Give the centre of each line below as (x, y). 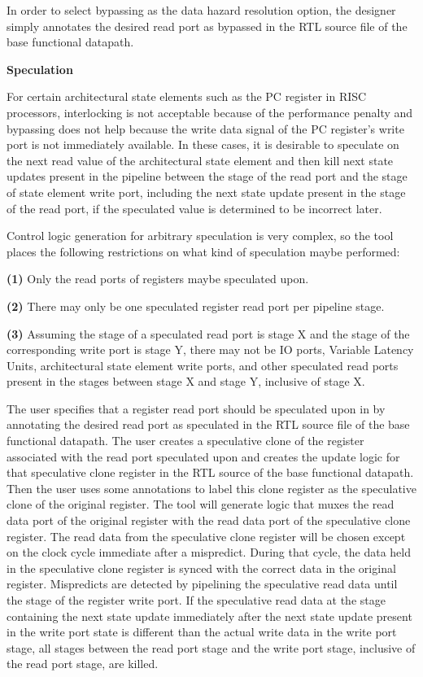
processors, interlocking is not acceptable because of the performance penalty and (210, 112)
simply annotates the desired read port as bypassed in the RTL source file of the (207, 26)
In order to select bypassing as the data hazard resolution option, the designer (201, 10)
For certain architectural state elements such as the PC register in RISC (187, 96)
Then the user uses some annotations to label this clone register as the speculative (211, 488)
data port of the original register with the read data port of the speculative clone (209, 520)
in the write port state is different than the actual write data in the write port (202, 632)
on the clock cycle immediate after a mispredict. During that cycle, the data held (209, 552)
